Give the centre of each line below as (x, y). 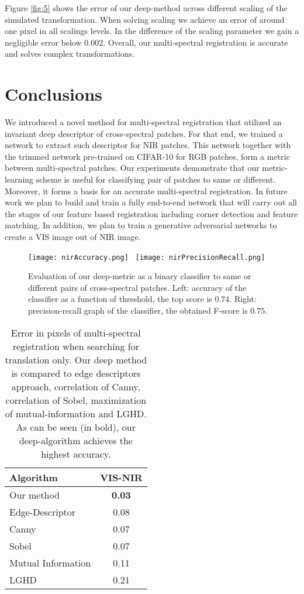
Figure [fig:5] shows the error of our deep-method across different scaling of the (146, 8)
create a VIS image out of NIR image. (73, 237)
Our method (34, 495)
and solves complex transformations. (70, 54)
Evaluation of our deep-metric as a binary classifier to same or (140, 276)
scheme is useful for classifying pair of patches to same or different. (156, 179)
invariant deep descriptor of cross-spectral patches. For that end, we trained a (144, 133)
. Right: (243, 299)
